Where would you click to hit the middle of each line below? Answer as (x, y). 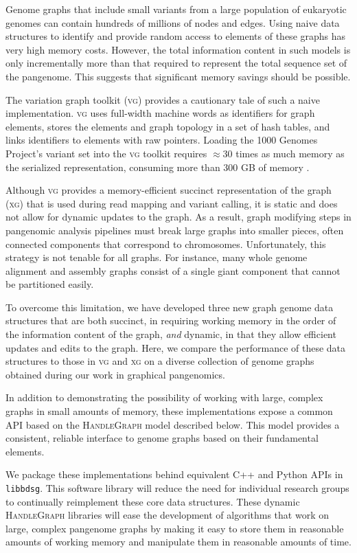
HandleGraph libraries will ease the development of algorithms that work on (167, 515)
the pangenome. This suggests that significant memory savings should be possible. (178, 76)
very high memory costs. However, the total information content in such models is (178, 49)
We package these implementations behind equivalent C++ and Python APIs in (174, 474)
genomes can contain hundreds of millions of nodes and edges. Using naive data (173, 22)
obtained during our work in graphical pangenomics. (115, 374)
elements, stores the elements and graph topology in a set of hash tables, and (168, 126)
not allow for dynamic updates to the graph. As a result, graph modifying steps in (178, 217)
